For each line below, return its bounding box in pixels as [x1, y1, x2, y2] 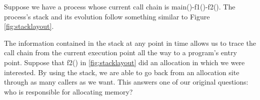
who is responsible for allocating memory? [4, 86, 133, 97]
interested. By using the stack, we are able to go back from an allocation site [4, 67, 239, 77]
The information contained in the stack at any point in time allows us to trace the [4, 37, 256, 48]
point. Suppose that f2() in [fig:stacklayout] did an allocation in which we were [4, 57, 245, 67]
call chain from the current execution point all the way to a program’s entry [4, 47, 237, 58]
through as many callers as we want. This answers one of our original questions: [4, 77, 248, 87]
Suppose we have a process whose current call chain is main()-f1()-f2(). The [4, 1, 235, 11]
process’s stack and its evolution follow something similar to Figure [4, 11, 210, 21]
